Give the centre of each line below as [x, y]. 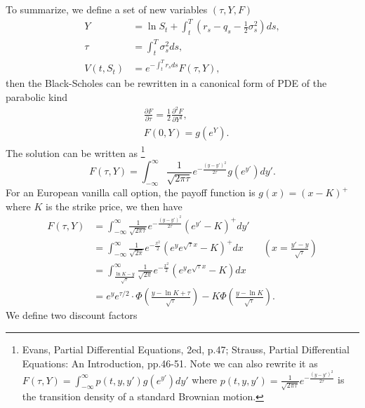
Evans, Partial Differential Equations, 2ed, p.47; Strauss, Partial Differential [186, 349]
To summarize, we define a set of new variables [107, 9]
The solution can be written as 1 [75, 151]
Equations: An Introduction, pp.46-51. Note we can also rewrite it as [170, 363]
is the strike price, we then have [114, 206]
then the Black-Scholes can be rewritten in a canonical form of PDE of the [166, 83]
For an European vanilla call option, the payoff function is [131, 192]
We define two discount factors [72, 315]
